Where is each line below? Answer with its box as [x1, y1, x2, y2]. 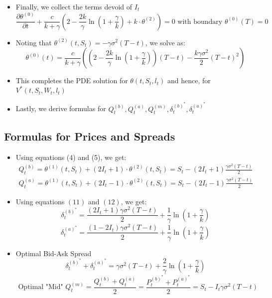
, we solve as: [145, 37, 185, 47]
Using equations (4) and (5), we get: [15, 151, 127, 162]
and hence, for [167, 75, 211, 86]
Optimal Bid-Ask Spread [15, 248, 92, 258]
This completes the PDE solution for [15, 75, 128, 86]
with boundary [177, 18, 223, 25]
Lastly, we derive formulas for [15, 103, 106, 114]
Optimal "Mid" [18, 284, 63, 291]
